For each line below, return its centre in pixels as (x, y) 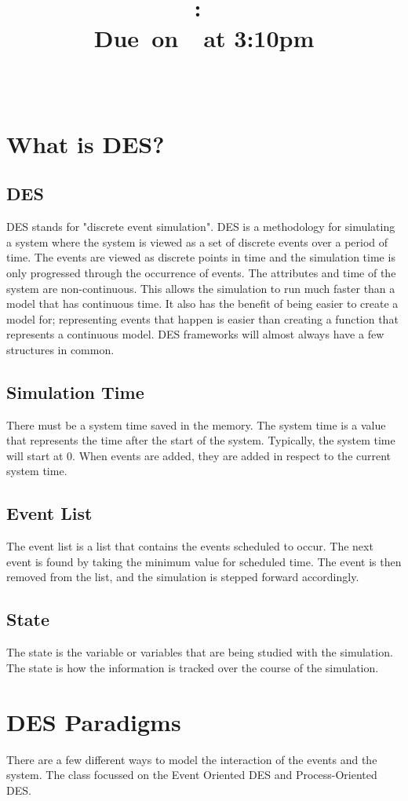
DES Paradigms (94, 721)
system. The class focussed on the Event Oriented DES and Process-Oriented (192, 775)
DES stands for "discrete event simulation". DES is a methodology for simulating (201, 227)
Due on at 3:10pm (204, 38)
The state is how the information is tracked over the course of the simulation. (193, 667)
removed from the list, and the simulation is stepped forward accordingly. (183, 577)
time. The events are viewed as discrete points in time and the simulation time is (201, 257)
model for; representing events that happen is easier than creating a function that (202, 318)
